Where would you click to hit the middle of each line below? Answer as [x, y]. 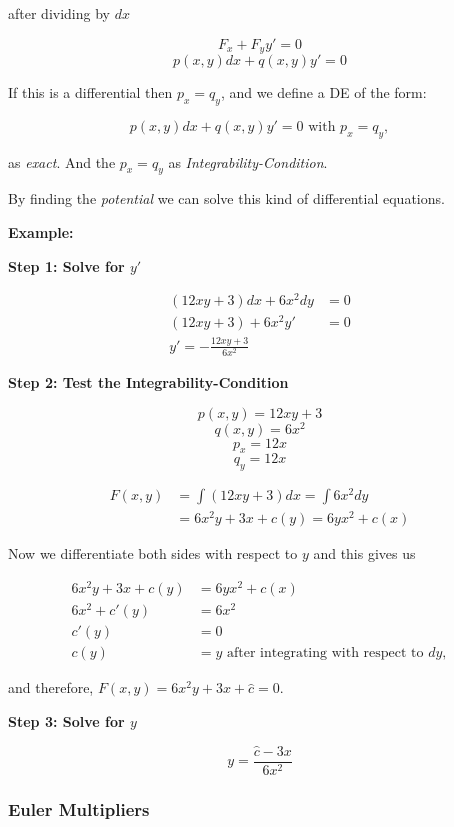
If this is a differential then [90, 92]
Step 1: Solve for [66, 265]
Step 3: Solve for [66, 720]
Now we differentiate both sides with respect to [153, 553]
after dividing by [59, 13]
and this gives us [364, 553]
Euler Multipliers [79, 808]
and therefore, [51, 687]
